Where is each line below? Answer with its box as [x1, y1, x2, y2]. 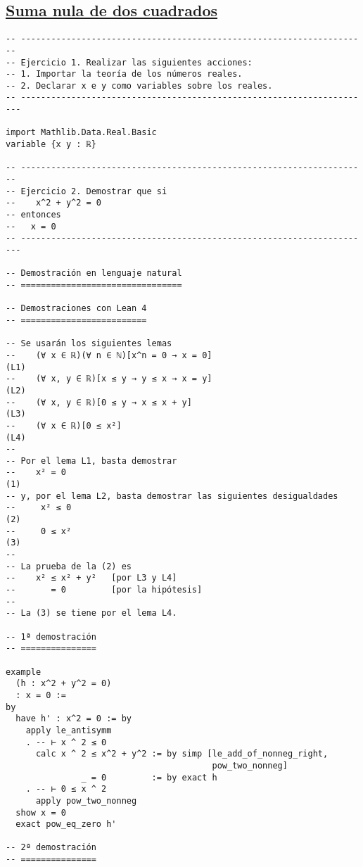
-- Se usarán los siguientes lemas [6, 338, 172, 349]
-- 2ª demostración [6, 842, 96, 853]
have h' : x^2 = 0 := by [15, 714, 132, 724]
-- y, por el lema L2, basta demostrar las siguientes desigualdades [6, 491, 338, 501]
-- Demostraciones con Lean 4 [6, 303, 147, 314]
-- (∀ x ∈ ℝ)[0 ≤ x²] [6, 420, 122, 431]
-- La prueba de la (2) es [6, 561, 132, 571]
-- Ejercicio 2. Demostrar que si [6, 186, 167, 196]
